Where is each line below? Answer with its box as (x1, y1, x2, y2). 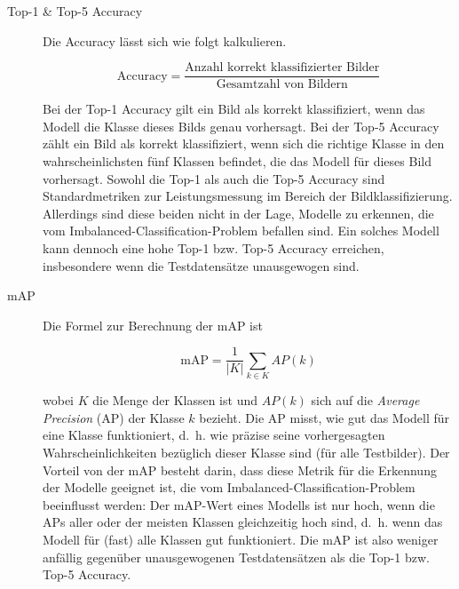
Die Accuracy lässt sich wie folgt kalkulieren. (43, 31, 287, 50)
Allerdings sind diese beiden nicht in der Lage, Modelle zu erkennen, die (43, 203, 434, 222)
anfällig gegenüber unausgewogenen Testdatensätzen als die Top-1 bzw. (43, 547, 430, 566)
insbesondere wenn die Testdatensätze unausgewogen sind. (43, 256, 360, 275)
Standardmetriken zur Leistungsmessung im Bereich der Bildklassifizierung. (43, 187, 453, 205)
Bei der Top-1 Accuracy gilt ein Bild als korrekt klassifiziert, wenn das (43, 99, 425, 118)
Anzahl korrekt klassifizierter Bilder (185, 61, 380, 75)
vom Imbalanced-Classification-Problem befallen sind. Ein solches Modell (43, 221, 439, 240)
